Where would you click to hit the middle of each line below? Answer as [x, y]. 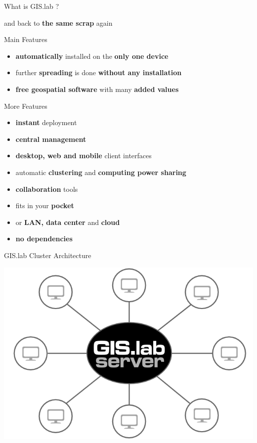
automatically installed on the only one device [92, 56]
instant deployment [46, 122]
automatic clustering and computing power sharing [101, 172]
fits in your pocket [45, 205]
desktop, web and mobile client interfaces [84, 155]
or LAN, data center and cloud [68, 222]
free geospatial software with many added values [97, 89]
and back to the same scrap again [58, 22]
